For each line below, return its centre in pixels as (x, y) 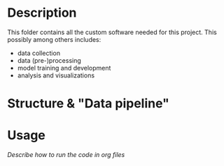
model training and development (64, 68)
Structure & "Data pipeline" (89, 104)
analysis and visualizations (56, 75)
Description (42, 13)
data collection (39, 53)
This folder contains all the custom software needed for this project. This (112, 32)
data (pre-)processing (49, 60)
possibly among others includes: (54, 39)
